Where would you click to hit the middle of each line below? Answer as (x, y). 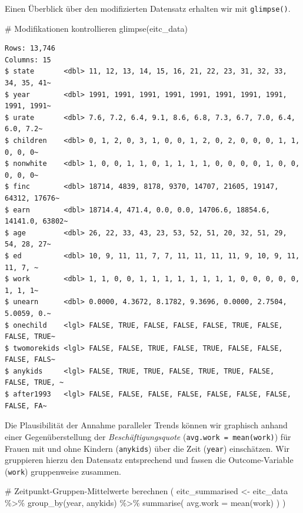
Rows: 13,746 (30, 49)
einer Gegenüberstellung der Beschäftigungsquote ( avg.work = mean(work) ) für (148, 436)
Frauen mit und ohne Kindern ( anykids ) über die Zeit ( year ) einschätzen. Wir (147, 448)
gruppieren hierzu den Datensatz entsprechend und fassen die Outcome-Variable (149, 460)
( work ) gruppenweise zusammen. (63, 471)
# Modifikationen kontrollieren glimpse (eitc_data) (96, 28)
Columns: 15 (28, 60)
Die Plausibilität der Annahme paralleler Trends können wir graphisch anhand (146, 425)
